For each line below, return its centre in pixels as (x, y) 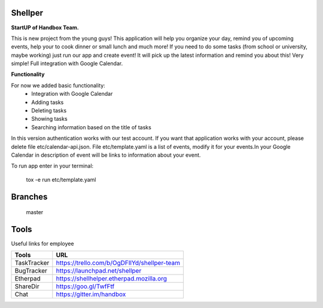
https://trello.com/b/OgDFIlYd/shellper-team (118, 263)
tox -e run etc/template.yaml (61, 179)
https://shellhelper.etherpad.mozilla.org (112, 279)
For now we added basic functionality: (58, 85)
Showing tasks (50, 119)
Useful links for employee (42, 244)
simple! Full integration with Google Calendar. (67, 63)
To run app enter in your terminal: (52, 166)
